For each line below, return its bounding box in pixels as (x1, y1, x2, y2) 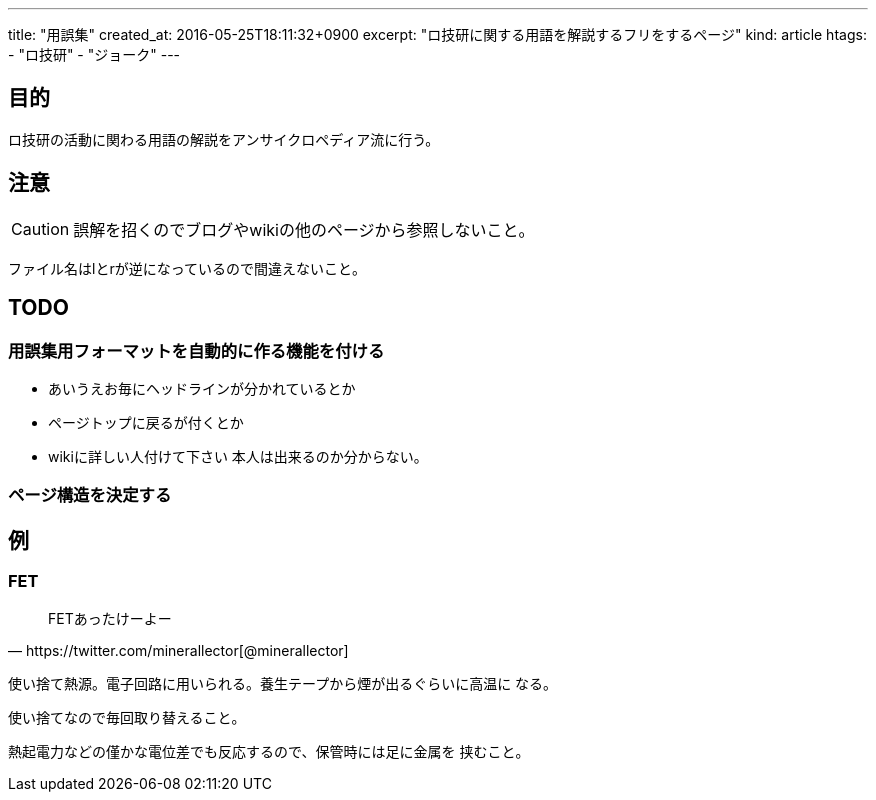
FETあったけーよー (48, 609, 172, 627)
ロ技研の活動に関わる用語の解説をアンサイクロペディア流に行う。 (8, 130, 440, 148)
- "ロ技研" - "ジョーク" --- (8, 46, 181, 63)
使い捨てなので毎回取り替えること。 (8, 708, 246, 726)
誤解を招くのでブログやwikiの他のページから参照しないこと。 (73, 219, 535, 240)
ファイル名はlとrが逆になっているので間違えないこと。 (8, 259, 366, 277)
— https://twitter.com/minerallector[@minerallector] (8, 641, 349, 659)
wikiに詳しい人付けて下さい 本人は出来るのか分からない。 (48, 447, 428, 465)
